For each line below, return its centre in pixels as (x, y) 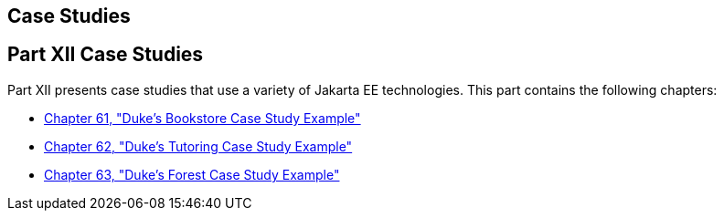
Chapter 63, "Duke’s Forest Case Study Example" (192, 174)
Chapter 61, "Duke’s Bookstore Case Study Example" (202, 118)
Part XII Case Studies (106, 55)
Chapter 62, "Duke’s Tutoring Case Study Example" (198, 146)
